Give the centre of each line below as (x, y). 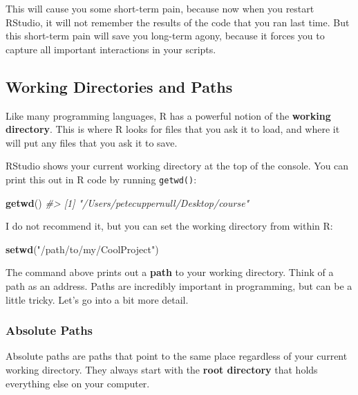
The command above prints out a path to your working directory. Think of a (170, 272)
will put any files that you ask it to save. (92, 142)
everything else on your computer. (78, 383)
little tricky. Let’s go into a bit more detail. (97, 299)
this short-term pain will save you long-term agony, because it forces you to (165, 36)
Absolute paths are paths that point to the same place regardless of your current (177, 356)
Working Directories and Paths (119, 86)
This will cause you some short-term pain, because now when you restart (160, 8)
